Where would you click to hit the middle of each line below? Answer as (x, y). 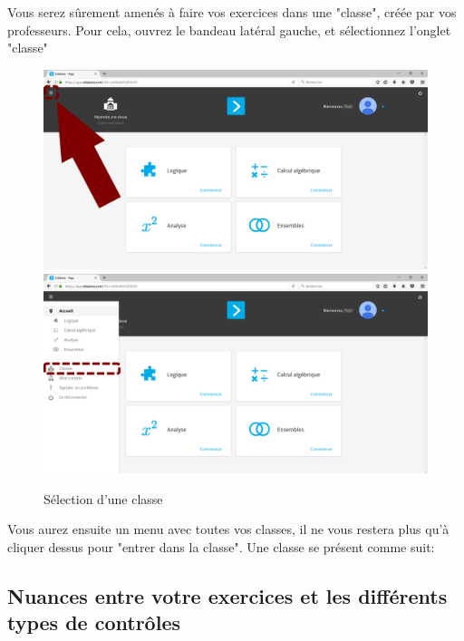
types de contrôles (94, 622)
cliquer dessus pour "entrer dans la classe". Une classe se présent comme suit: (221, 546)
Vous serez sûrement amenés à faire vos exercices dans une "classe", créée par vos (232, 12)
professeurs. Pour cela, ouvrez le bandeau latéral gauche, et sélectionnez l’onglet (229, 29)
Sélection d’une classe (103, 498)
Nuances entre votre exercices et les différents (227, 595)
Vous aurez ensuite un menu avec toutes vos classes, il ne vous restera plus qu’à (228, 529)
